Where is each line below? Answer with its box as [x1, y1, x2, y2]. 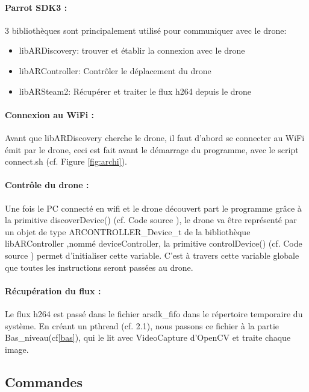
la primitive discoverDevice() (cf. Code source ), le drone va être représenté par [5, 213, 297, 226]
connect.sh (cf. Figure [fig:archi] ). [5, 155, 127, 168]
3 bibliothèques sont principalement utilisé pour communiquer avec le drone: [5, 24, 287, 36]
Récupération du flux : [5, 284, 101, 297]
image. [5, 343, 29, 355]
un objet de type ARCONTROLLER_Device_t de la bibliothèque [5, 225, 251, 238]
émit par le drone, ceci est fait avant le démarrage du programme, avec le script [5, 143, 299, 156]
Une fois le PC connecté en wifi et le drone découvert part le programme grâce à [5, 201, 302, 214]
